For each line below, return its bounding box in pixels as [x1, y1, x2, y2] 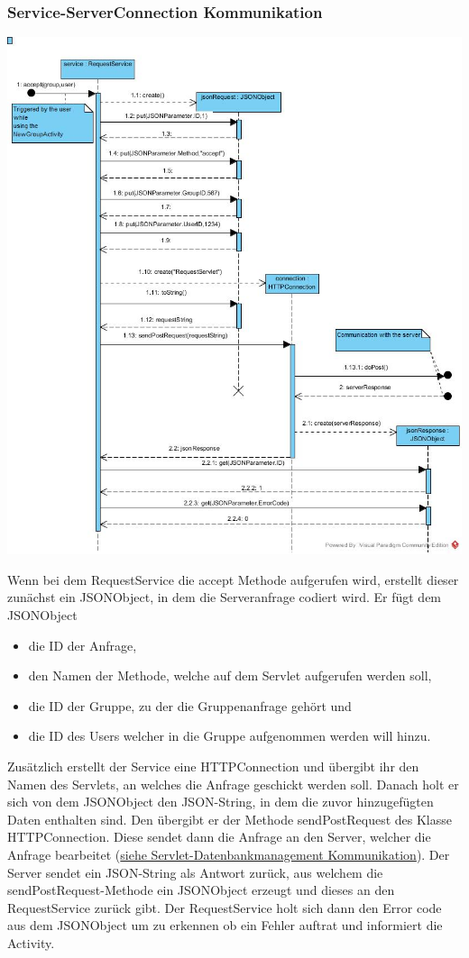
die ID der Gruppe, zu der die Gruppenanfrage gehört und [28, 696, 352, 715]
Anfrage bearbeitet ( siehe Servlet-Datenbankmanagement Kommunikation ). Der [7, 844, 450, 863]
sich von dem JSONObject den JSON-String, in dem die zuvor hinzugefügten [7, 792, 434, 811]
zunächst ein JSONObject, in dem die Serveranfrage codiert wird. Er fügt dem [7, 588, 442, 607]
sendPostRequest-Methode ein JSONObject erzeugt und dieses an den [7, 880, 395, 899]
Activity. [7, 933, 55, 952]
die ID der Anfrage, [28, 635, 137, 654]
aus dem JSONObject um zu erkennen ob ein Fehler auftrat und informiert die [7, 916, 443, 935]
